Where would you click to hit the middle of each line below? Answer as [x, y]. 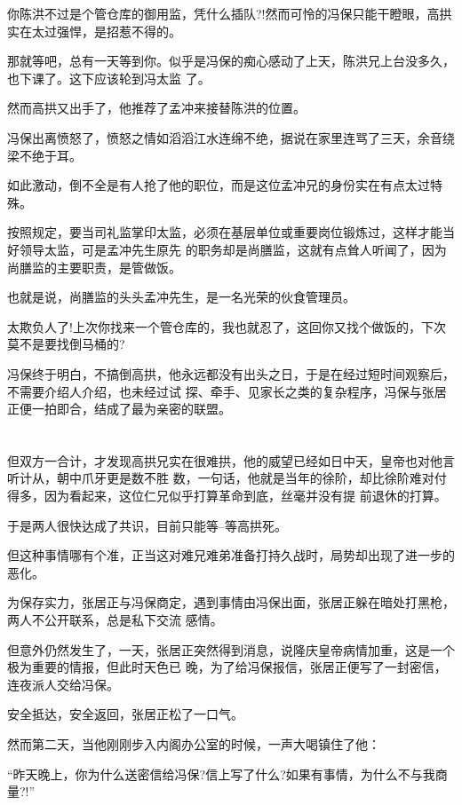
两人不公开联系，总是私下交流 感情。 [115, 620]
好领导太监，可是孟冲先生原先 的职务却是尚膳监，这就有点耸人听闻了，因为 [227, 249]
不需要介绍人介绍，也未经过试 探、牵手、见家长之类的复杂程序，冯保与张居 [227, 391]
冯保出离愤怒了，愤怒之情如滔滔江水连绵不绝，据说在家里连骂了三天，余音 [225, 137]
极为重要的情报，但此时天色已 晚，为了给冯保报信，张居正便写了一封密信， [227, 667]
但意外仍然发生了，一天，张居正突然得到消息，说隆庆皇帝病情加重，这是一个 [231, 649]
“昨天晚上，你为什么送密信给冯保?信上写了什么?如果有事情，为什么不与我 [221, 773]
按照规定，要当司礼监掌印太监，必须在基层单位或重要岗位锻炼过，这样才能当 [231, 232]
